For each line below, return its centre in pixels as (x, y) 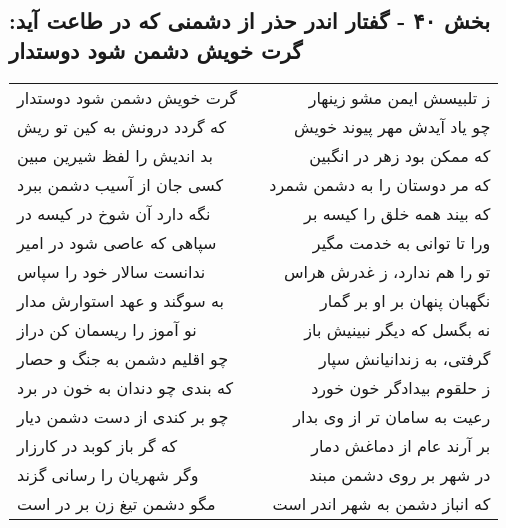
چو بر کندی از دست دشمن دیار (123, 416)
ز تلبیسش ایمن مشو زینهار (399, 97)
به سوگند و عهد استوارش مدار (121, 300)
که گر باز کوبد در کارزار (97, 445)
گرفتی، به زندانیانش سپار (404, 358)
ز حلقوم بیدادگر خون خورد (401, 387)
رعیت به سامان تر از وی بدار (392, 416)
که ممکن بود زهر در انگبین (400, 155)
